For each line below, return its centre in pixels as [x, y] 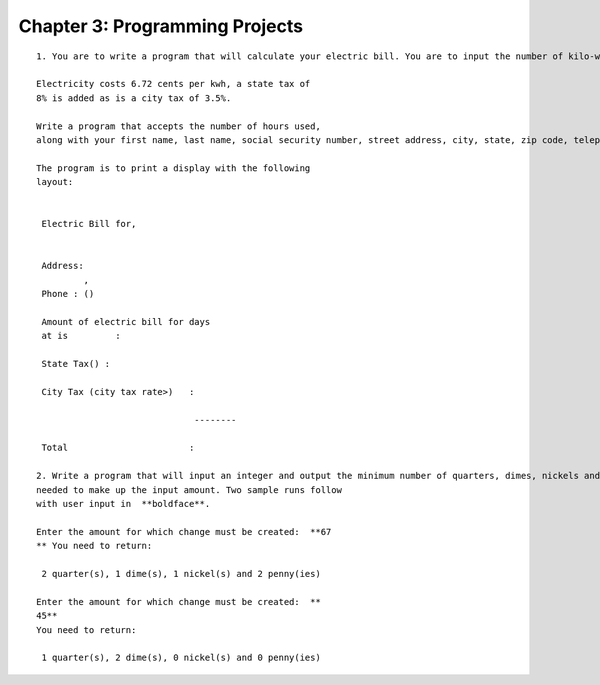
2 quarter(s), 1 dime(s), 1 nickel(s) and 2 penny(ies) [181, 573]
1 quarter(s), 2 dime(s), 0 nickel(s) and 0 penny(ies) [181, 658]
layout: [55, 182]
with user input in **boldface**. [123, 504]
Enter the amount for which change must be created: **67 [184, 531]
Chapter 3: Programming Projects [161, 26]
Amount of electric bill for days [126, 321]
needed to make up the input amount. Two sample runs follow [189, 489]
